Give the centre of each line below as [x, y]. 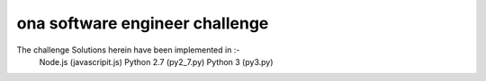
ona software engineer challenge [143, 23]
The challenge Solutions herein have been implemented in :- [128, 50]
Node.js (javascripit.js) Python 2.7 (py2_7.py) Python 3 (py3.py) [156, 61]
